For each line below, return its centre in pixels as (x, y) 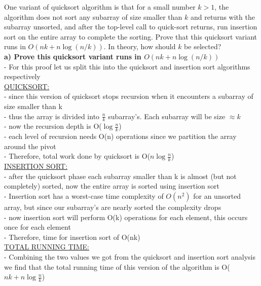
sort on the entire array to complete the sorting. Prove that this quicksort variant (130, 36)
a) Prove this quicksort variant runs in (73, 56)
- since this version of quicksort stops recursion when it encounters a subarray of (129, 96)
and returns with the (222, 16)
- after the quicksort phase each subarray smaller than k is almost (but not (120, 176)
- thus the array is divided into (52, 116)
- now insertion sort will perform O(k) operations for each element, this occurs (126, 217)
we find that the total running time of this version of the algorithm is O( (117, 266)
